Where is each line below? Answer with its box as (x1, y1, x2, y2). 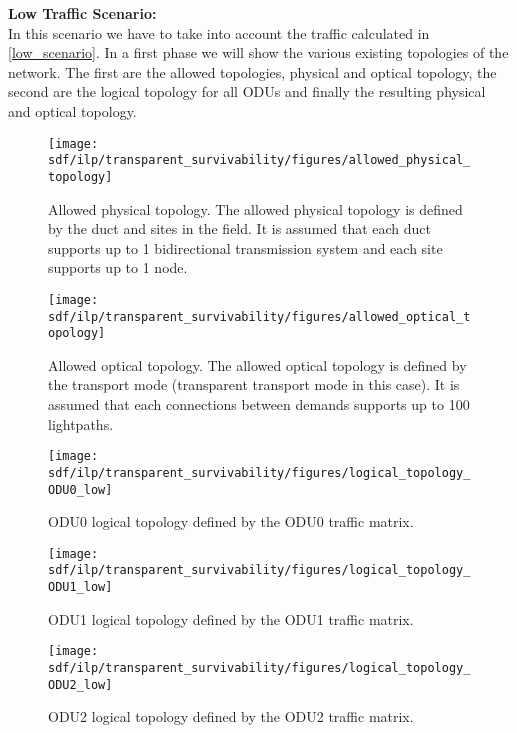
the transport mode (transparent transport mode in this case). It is (48, 374, 460, 395)
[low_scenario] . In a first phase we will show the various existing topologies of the (8, 42, 509, 63)
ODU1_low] (48, 580, 113, 595)
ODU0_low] (48, 482, 113, 497)
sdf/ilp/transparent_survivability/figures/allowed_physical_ (48, 153, 471, 168)
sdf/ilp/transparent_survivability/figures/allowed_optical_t (48, 309, 471, 324)
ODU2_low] (48, 677, 113, 692)
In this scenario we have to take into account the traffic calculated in (8, 22, 430, 43)
